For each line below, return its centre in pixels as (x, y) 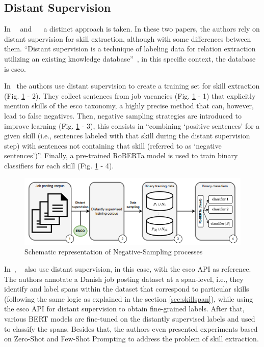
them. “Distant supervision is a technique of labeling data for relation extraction (130, 49)
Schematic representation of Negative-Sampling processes (114, 252)
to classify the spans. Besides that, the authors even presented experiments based (131, 328)
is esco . (15, 68)
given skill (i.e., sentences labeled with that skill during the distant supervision (127, 136)
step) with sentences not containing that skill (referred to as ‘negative (113, 145)
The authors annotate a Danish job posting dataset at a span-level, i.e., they (124, 279)
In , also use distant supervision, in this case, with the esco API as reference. (128, 269)
